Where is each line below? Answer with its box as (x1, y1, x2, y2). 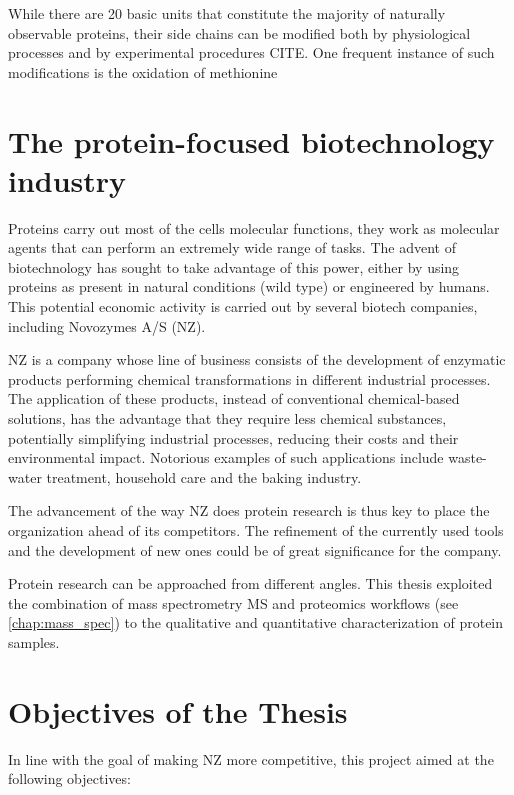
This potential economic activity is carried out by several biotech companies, (8, 296, 478, 317)
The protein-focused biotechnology (8, 120, 495, 161)
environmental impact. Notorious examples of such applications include (8, 447, 444, 468)
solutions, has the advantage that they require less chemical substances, (8, 408, 447, 429)
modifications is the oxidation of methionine (8, 61, 278, 82)
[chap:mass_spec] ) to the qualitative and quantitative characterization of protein (8, 612, 504, 633)
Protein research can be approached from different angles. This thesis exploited (8, 573, 493, 594)
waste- (448, 447, 487, 468)
